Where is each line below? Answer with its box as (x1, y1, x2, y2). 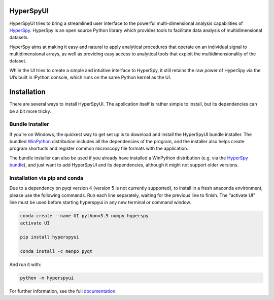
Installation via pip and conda (9, 175, 84, 182)
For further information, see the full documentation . (9, 288, 117, 294)
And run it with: (9, 261, 42, 268)
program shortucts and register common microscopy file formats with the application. (9, 145, 189, 152)
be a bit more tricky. (9, 108, 52, 114)
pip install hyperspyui (20, 234, 80, 240)
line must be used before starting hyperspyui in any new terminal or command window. (9, 199, 191, 206)
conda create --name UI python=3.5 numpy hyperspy (20, 213, 149, 219)
